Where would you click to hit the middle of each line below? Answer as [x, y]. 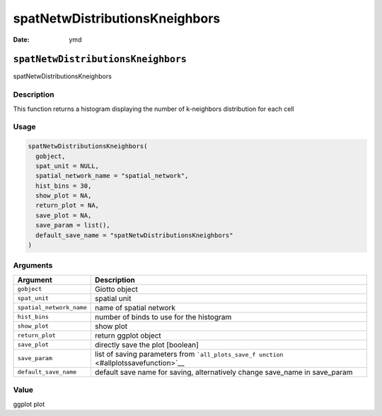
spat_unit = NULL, [67, 166]
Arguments [33, 266]
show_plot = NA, [64, 196]
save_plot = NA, [64, 215]
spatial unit [113, 298]
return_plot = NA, [67, 206]
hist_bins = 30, [64, 186]
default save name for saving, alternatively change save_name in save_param [224, 372]
